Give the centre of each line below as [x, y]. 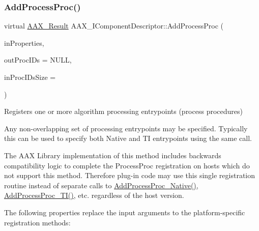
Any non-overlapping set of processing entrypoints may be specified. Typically [126, 128]
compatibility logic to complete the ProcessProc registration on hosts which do [127, 165]
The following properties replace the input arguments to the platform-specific [125, 212]
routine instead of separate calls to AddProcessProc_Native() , [101, 185]
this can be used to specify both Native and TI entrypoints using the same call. [128, 138]
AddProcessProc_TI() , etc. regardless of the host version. [94, 195]
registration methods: [37, 222]
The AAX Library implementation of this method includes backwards [113, 155]
